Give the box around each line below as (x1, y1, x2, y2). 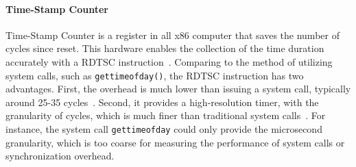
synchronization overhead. (5, 149, 115, 163)
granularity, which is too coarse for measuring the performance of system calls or (5, 135, 345, 149)
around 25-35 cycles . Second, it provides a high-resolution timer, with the (5, 94, 319, 109)
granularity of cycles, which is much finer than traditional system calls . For (5, 108, 326, 123)
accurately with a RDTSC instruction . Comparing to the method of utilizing (5, 54, 333, 68)
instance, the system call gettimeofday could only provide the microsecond (5, 122, 322, 136)
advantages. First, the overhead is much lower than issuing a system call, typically (5, 81, 351, 96)
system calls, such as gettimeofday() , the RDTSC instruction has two (5, 68, 304, 82)
